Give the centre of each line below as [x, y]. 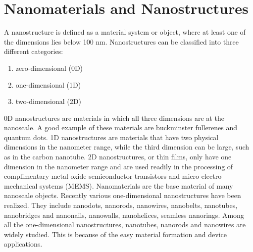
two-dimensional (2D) [48, 101]
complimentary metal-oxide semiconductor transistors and [92, 176]
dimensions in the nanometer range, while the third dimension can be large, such [127, 147]
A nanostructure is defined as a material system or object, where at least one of [125, 32]
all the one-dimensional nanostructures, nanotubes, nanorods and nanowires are [125, 225]
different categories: [34, 51]
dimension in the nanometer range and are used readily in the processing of [119, 166]
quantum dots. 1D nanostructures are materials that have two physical [111, 137]
